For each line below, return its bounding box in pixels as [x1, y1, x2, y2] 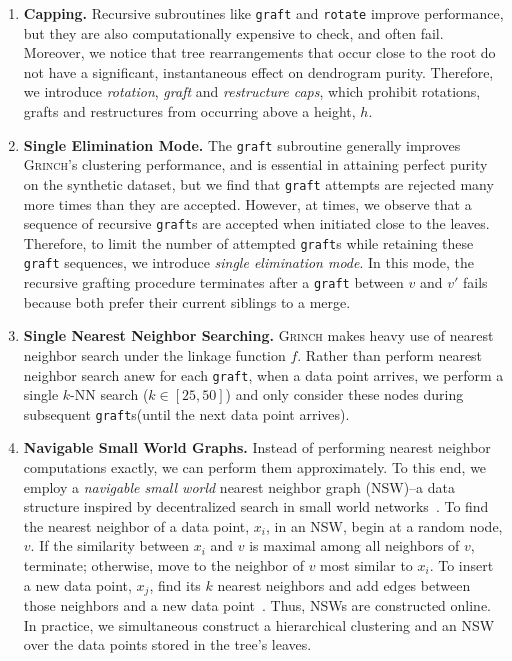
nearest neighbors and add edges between [217, 574, 471, 595]
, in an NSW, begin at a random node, [266, 515, 503, 536]
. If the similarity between [30, 535, 189, 556]
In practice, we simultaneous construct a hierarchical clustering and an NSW [23, 614, 495, 635]
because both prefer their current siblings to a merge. [23, 291, 351, 312]
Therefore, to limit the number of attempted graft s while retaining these [23, 232, 474, 253]
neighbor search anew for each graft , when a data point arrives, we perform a [23, 364, 504, 385]
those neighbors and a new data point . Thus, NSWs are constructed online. [23, 595, 491, 616]
